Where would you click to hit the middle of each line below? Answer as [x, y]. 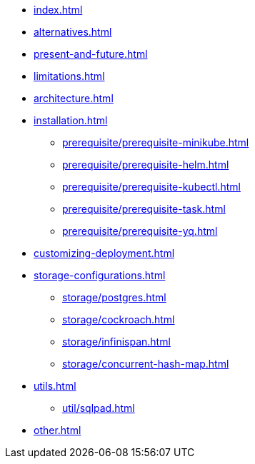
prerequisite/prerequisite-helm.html [146, 165]
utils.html [55, 386]
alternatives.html [73, 32]
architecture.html [74, 98]
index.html [58, 10]
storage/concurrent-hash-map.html [146, 364]
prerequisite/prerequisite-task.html [144, 209]
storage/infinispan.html [116, 342]
